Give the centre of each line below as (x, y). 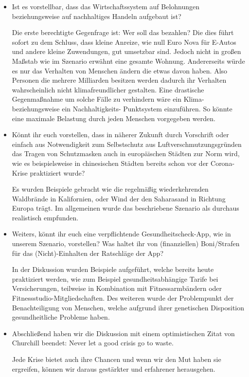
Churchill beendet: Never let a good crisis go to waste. (93, 343)
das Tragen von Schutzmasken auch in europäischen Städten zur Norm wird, (126, 153)
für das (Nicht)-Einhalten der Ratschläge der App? (88, 253)
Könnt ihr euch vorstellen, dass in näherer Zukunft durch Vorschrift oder (120, 135)
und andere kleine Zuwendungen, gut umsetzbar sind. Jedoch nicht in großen (126, 51)
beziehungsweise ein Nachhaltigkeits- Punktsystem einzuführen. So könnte (122, 108)
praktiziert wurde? (57, 172)
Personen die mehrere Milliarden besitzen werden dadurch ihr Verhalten (119, 80)
